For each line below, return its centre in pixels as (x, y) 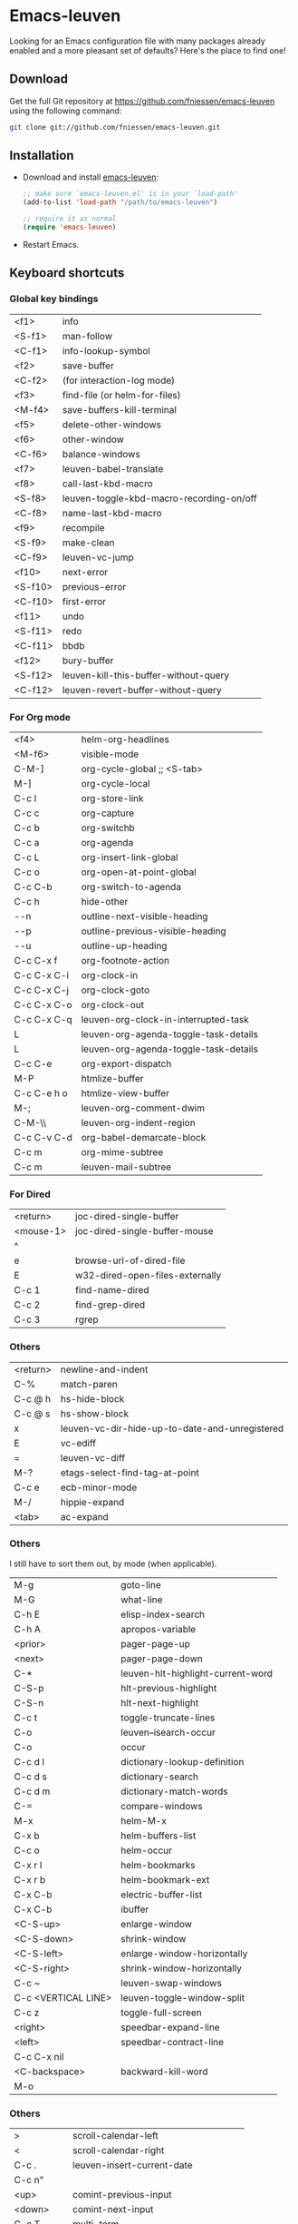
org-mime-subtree (122, 1151)
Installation (42, 156)
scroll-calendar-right (118, 2151)
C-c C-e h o (41, 1092)
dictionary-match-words (174, 1791)
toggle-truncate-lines (168, 1718)
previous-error (94, 586)
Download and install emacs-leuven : (91, 177)
